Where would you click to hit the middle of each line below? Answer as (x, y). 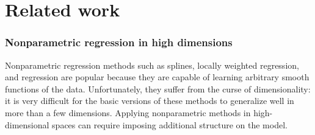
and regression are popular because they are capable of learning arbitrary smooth (157, 77)
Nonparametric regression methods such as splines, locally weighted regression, (152, 65)
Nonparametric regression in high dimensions (119, 42)
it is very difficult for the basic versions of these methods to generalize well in (150, 101)
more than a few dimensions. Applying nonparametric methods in (128, 112)
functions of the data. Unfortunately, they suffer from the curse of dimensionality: (158, 88)
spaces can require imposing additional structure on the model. (170, 124)
